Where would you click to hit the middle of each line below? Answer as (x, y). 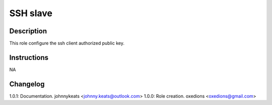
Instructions (29, 57)
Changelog (27, 84)
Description (28, 31)
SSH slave (31, 13)
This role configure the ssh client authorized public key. (67, 43)
